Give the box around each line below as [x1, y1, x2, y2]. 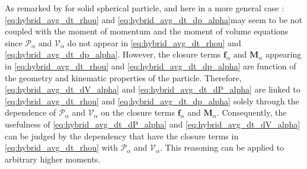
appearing [265, 48, 302, 60]
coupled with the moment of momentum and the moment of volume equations [5, 25, 289, 37]
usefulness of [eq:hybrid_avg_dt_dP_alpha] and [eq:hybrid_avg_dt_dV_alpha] [5, 117, 300, 130]
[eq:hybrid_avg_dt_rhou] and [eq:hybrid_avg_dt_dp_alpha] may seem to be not [5, 13, 302, 25]
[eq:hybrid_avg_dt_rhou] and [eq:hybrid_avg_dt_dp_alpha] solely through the [5, 94, 299, 107]
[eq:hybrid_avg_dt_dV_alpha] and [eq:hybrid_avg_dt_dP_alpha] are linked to [5, 83, 300, 95]
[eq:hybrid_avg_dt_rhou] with [5, 141, 118, 154]
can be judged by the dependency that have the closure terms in [5, 129, 239, 142]
